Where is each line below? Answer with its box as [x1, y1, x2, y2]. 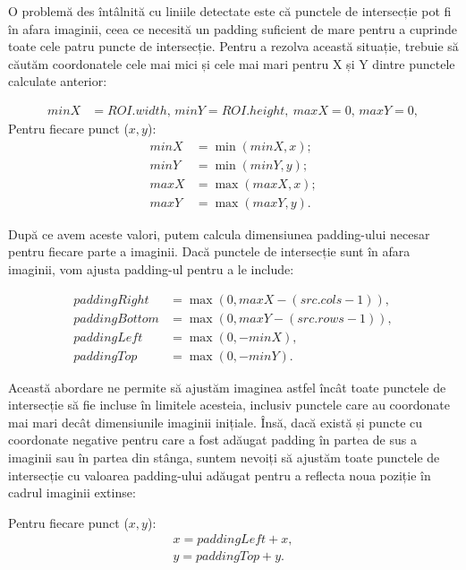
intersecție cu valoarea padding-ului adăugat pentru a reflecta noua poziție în [8, 465, 431, 484]
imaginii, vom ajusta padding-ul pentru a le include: [8, 259, 294, 278]
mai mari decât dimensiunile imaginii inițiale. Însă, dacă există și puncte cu [8, 412, 423, 431]
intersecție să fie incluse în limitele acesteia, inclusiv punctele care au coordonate [8, 395, 450, 414]
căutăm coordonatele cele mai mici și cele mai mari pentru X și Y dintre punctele [8, 54, 455, 73]
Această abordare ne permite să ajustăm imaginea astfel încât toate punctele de [8, 377, 446, 396]
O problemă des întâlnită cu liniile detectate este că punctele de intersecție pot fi [8, 2, 452, 20]
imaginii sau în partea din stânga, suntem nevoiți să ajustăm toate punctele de [8, 448, 440, 466]
